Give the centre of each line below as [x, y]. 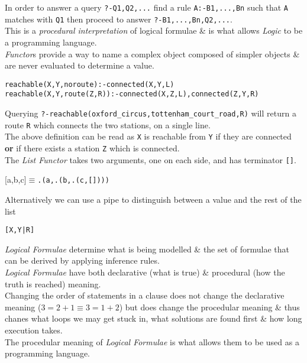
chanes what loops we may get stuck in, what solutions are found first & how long [153, 318]
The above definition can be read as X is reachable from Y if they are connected [148, 136]
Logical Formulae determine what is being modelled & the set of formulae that [147, 249]
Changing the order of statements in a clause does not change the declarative [145, 295]
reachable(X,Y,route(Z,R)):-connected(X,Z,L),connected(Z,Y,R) [132, 94]
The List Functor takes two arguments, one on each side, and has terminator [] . [151, 159]
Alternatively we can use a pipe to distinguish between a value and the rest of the [153, 199]
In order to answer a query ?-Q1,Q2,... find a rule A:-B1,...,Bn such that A [147, 7]
